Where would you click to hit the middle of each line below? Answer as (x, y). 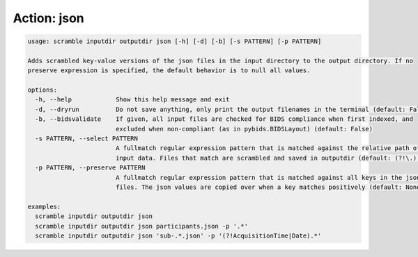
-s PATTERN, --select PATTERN (87, 139)
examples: (44, 206)
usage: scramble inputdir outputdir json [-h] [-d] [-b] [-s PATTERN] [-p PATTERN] (175, 41)
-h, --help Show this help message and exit (132, 100)
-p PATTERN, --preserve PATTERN (90, 168)
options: (42, 90)
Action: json (49, 18)
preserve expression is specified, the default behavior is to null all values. (169, 71)
